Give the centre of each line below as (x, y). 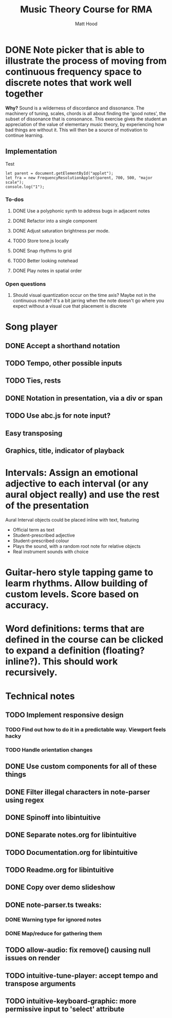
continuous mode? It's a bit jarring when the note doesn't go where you (88, 301)
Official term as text (34, 530)
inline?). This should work (62, 662)
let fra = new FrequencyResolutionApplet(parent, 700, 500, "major (79, 178)
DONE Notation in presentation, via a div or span (84, 398)
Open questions (26, 284)
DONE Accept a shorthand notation (63, 346)
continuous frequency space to (74, 72)
